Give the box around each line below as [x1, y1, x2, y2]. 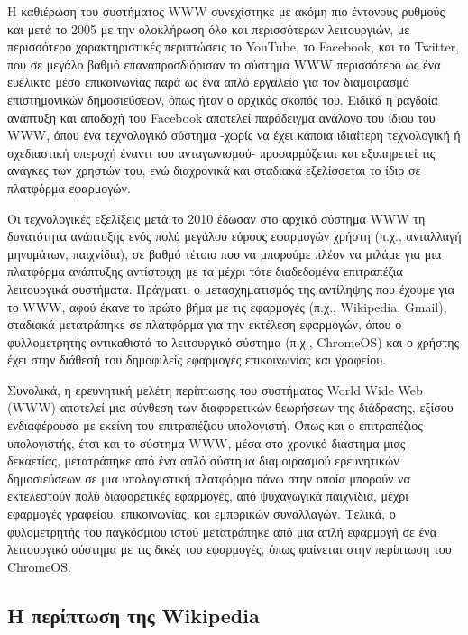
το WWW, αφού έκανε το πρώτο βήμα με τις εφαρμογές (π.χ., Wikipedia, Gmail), [7, 297, 447, 316]
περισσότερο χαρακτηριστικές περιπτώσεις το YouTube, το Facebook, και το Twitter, [7, 37, 460, 56]
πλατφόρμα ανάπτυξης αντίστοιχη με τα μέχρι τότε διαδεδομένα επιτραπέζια [7, 262, 403, 281]
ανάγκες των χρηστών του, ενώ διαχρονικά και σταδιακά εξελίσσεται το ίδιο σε [7, 161, 421, 179]
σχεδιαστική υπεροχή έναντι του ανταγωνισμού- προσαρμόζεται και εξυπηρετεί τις [7, 143, 436, 161]
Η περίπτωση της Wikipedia [7, 601, 260, 629]
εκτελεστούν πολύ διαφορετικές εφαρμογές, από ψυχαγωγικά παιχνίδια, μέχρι [7, 486, 408, 505]
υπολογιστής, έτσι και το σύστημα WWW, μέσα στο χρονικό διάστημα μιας [7, 433, 406, 452]
